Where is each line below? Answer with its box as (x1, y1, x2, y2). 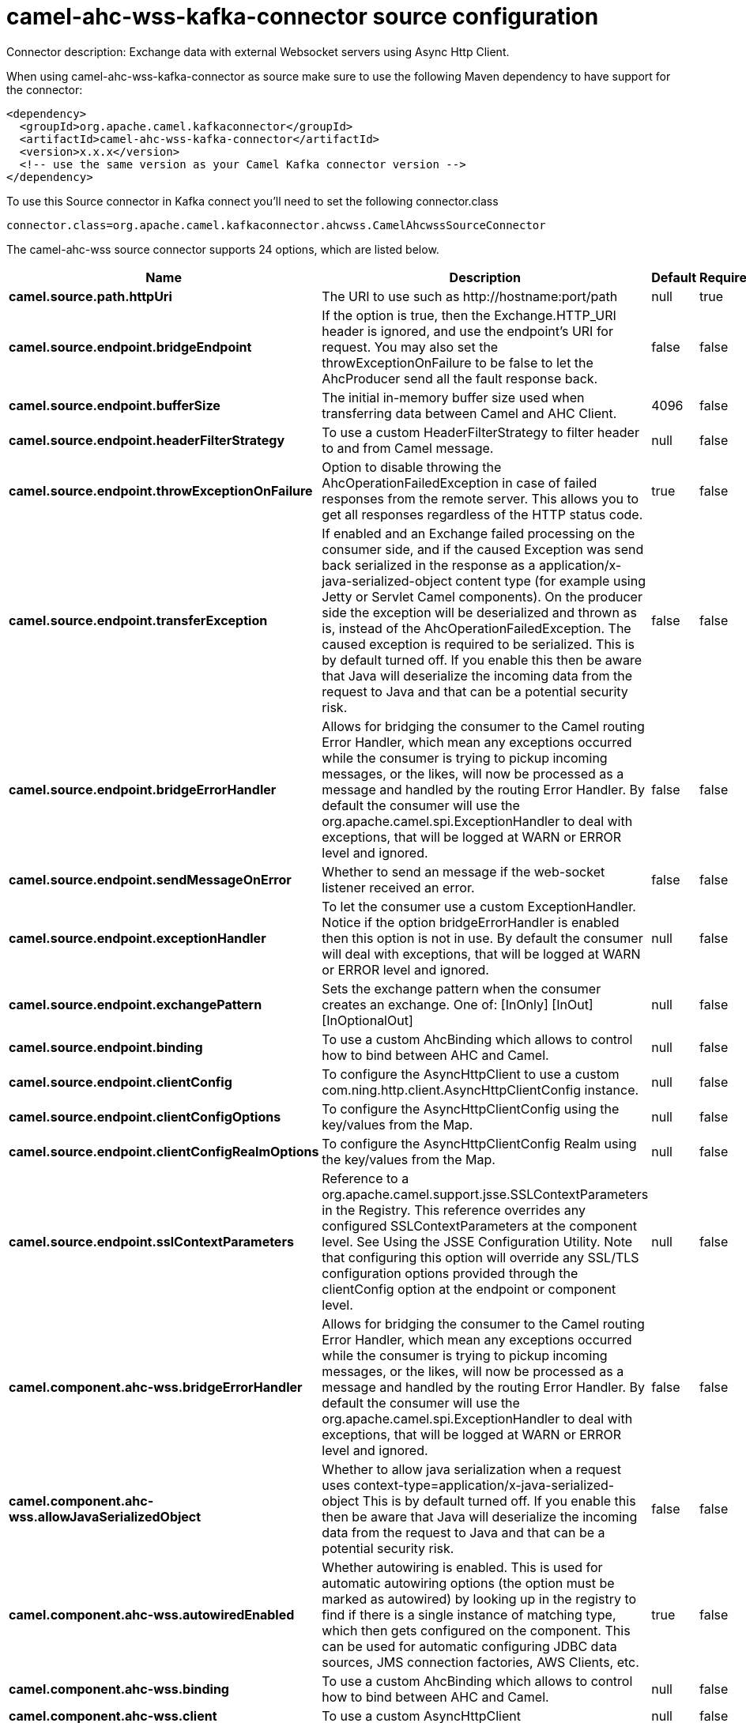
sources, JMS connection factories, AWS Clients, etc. (322, 1653, 639, 1670)
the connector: (6, 82, 83, 96)
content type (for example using (455, 572, 646, 589)
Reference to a (322, 1170, 409, 1186)
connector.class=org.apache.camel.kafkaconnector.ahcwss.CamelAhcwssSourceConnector (6, 218, 546, 232)
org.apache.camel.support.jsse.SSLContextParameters (322, 1186, 649, 1202)
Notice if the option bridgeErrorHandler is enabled (322, 914, 620, 930)
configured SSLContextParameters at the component (322, 1217, 637, 1234)
